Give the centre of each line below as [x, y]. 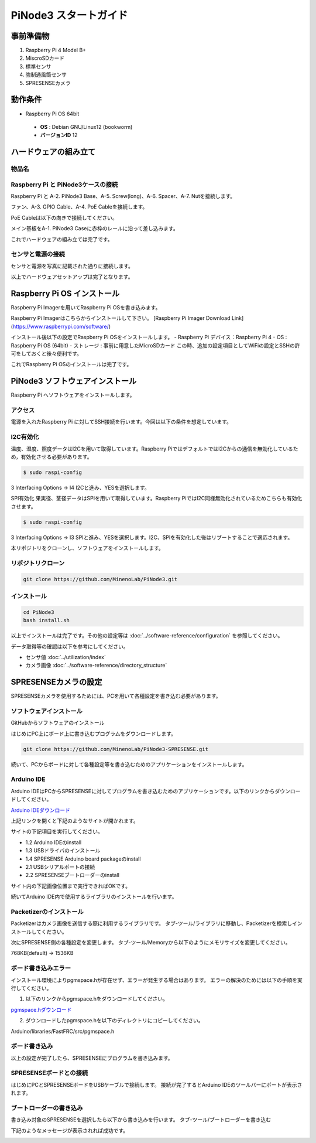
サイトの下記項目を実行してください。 [57, 831]
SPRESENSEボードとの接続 [49, 1073]
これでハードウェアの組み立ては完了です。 [62, 239]
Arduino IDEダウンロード [40, 810]
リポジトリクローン [38, 563]
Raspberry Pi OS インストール [65, 293]
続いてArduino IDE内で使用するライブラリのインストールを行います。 [94, 897]
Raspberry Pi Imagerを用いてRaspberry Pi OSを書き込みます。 [86, 308]
